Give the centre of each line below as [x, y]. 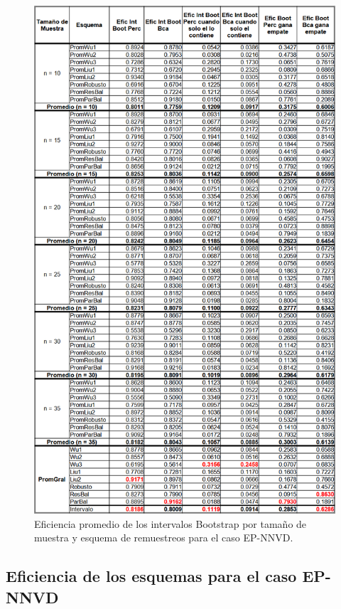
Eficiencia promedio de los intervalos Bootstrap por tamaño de [170, 523]
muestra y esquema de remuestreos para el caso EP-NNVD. [164, 537]
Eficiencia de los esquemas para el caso [151, 576]
